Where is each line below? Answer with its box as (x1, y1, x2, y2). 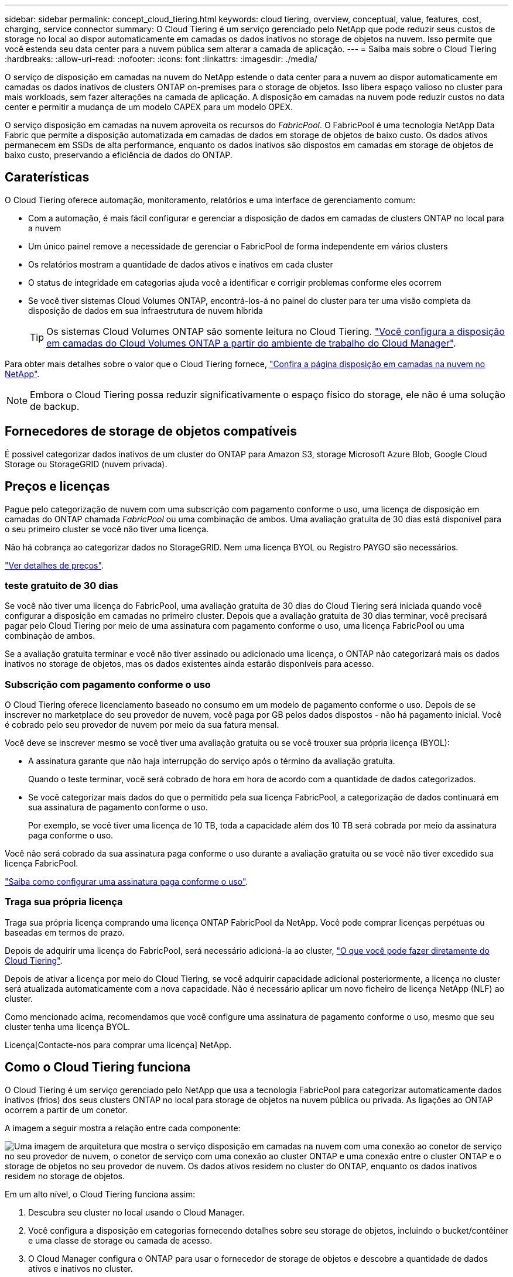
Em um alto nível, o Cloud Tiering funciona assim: (5, 1189, 196, 1199)
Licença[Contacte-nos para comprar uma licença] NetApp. (5, 1039, 232, 1050)
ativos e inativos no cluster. (28, 1263, 133, 1273)
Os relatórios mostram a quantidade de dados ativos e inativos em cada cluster (28, 259, 333, 269)
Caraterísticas (5, 170, 90, 185)
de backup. (30, 400, 80, 412)
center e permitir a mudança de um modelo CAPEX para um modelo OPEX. (5, 102, 293, 112)
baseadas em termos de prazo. (5, 927, 125, 937)
